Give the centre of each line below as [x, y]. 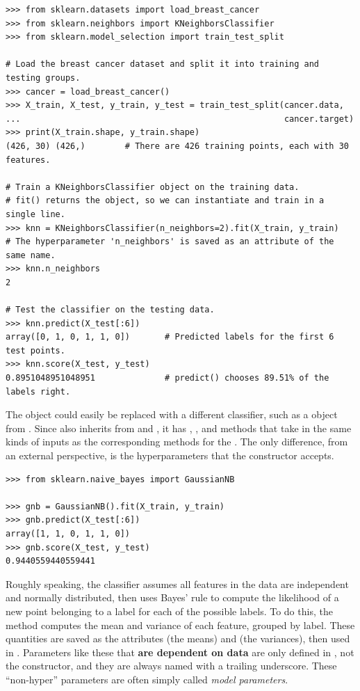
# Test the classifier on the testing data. [110, 310]
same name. [31, 255]
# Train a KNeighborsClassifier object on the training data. [153, 187]
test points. [35, 350]
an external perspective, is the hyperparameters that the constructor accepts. [170, 455]
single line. [35, 214]
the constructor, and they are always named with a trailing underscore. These [171, 666]
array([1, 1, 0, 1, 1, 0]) [68, 533]
